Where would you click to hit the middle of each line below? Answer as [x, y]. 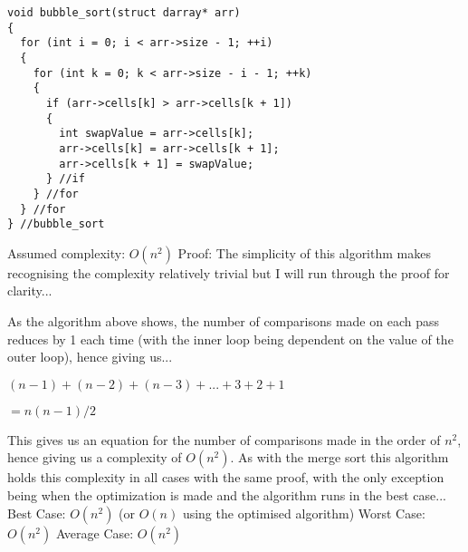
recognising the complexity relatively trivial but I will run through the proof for [229, 272]
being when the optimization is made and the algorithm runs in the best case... [227, 495]
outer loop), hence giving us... [90, 357]
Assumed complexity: [67, 252]
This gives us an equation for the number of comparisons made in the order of [224, 439]
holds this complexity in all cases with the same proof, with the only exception [226, 477]
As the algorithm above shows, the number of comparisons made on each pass [223, 321]
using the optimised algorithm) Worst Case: [304, 513]
